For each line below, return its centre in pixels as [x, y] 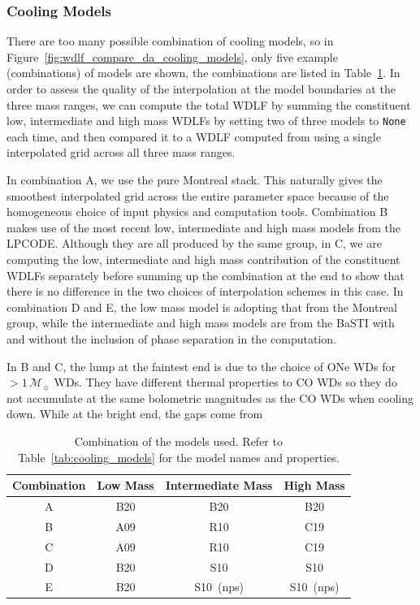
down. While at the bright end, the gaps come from [135, 414]
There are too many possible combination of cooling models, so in [170, 41]
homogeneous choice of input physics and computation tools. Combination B [197, 212]
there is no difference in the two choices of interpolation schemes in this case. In [205, 291]
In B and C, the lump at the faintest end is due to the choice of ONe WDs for [201, 366]
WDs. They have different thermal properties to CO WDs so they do [225, 382]
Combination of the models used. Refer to [178, 441]
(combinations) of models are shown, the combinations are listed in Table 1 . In [204, 73]
